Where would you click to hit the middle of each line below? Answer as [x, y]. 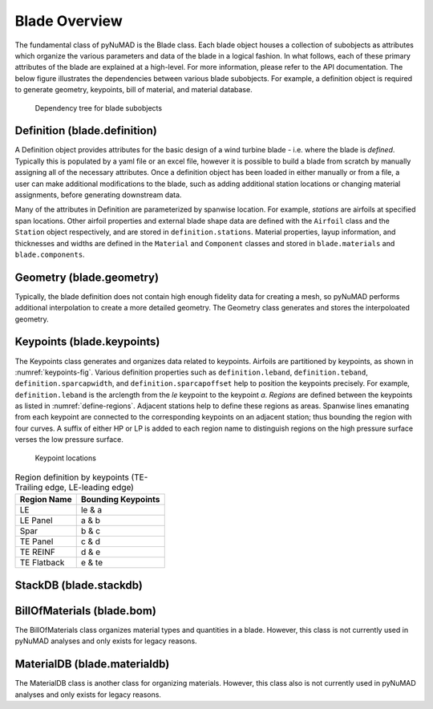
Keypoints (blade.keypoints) [87, 342]
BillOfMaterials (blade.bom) [85, 611]
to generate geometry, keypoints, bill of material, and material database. [134, 90]
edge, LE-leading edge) [89, 488]
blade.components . [50, 254]
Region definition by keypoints [72, 477]
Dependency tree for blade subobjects [99, 107]
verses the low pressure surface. [69, 440]
